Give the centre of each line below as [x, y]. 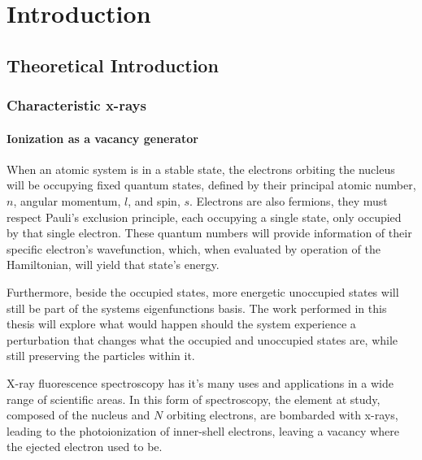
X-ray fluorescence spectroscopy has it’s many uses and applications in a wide [200, 382]
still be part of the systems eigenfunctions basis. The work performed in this [197, 308]
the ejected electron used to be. [85, 447]
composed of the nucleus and [78, 415]
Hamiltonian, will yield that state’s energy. [113, 265]
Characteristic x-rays [76, 105]
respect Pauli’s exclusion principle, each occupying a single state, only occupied [204, 217]
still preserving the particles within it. [101, 356]
